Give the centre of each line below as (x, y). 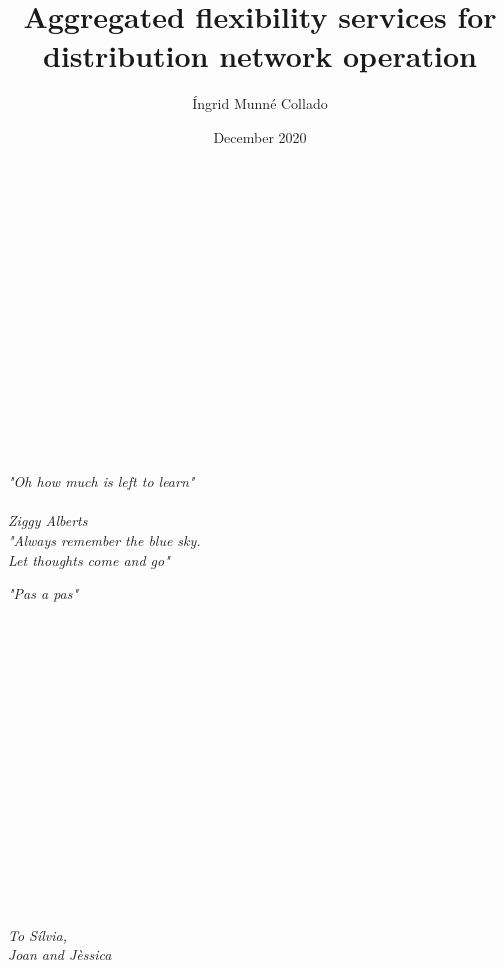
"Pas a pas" (43, 593)
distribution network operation (260, 55)
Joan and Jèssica (60, 954)
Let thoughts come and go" (89, 559)
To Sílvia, (38, 934)
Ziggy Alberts (48, 520)
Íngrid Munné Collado (260, 103)
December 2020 (260, 136)
